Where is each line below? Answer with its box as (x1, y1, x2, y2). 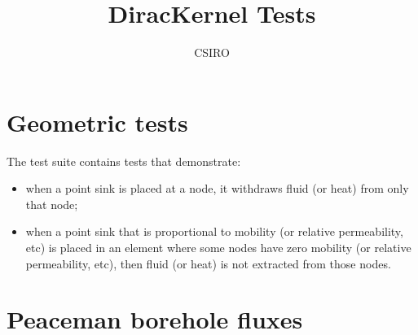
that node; (25, 195, 78, 212)
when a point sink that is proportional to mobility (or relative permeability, (25, 223, 403, 240)
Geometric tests (7, 105, 188, 138)
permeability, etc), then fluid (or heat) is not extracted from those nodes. (25, 255, 391, 272)
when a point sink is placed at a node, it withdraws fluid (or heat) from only (25, 180, 409, 197)
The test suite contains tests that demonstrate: (7, 152, 241, 169)
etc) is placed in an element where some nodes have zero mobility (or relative (25, 239, 411, 256)
